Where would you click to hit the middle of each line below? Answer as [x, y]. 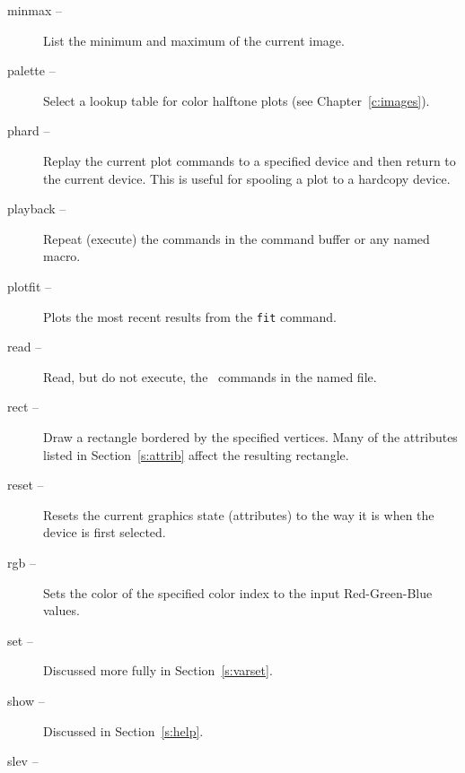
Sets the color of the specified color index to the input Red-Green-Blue [238, 592]
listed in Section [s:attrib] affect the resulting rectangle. [196, 454]
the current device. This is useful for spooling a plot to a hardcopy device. [247, 178]
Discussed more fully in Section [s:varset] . [158, 670]
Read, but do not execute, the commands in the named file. [210, 376]
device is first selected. [105, 532]
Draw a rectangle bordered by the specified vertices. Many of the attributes [250, 436]
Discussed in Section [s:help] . [123, 730]
